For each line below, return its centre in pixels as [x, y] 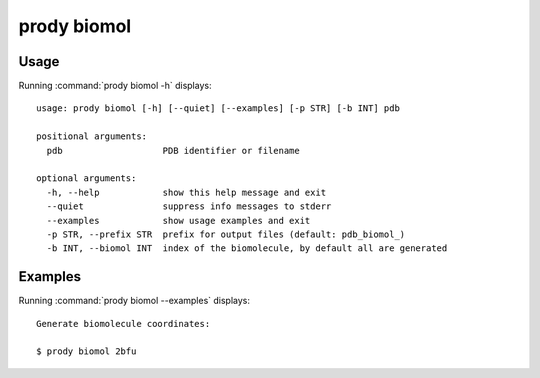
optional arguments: [86, 178]
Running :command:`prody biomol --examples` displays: [134, 301]
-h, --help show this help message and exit [186, 192]
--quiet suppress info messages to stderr [189, 206]
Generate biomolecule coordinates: [123, 323]
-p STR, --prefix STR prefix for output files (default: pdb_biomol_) [226, 234]
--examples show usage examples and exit [178, 220]
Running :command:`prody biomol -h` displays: [115, 86]
